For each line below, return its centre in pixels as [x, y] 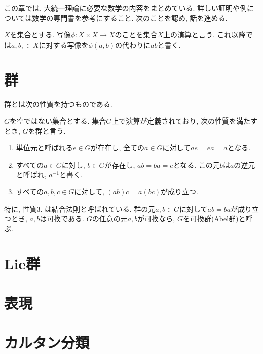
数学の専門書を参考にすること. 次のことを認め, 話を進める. [130, 17]
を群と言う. [47, 130]
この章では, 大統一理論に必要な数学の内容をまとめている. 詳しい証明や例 [126, 8]
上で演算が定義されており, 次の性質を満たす [184, 121]
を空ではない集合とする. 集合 [58, 121]
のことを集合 [136, 35]
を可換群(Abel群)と [214, 219]
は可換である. [62, 219]
